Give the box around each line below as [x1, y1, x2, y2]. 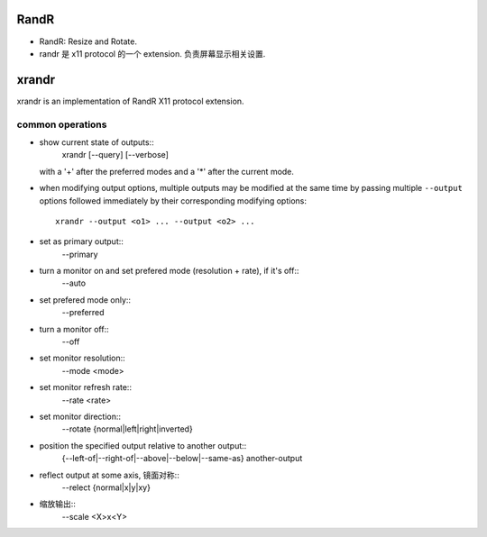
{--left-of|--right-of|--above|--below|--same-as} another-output [61, 453, 303, 464]
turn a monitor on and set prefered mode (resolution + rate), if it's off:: [39, 266, 299, 277]
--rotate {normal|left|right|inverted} [61, 423, 193, 434]
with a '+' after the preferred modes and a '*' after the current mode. [39, 166, 295, 177]
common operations [16, 118, 107, 131]
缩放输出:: [39, 498, 77, 509]
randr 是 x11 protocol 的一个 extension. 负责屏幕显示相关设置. [39, 48, 266, 59]
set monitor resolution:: [39, 352, 125, 364]
